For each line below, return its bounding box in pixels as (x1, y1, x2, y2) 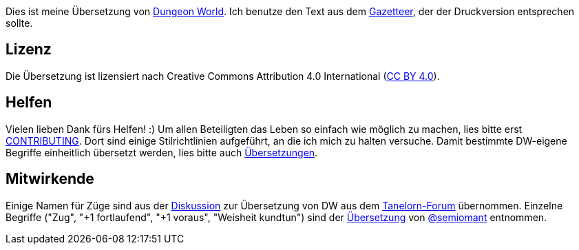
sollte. (6, 17, 33, 29)
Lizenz (6, 41, 52, 59)
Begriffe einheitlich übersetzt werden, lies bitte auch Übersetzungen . (6, 146, 318, 158)
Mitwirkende (6, 170, 94, 188)
